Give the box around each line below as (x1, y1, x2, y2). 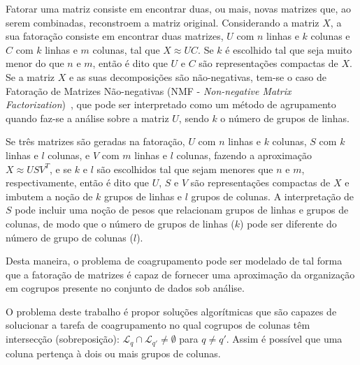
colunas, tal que (92, 42, 160, 57)
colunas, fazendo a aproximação (176, 147, 312, 162)
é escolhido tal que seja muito (225, 42, 352, 57)
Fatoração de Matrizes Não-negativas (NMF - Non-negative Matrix (6, 83, 291, 98)
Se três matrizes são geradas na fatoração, (6, 134, 185, 149)
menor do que (6, 56, 64, 70)
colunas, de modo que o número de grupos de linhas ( (6, 216, 235, 230)
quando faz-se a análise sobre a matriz (6, 110, 169, 125)
